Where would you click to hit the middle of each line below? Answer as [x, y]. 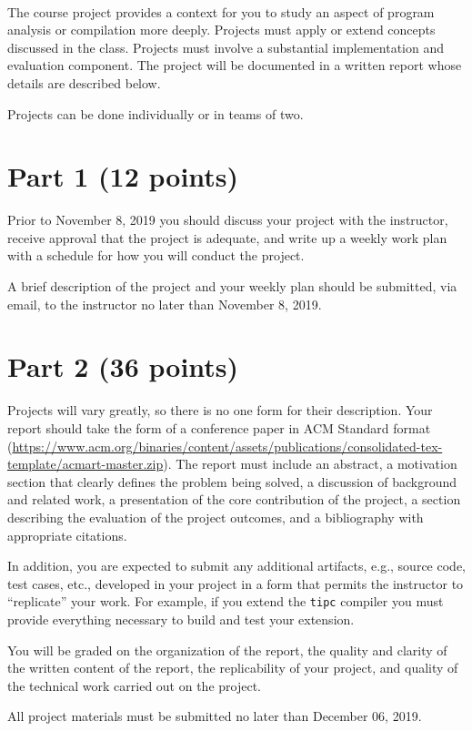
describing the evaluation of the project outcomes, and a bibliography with [216, 517]
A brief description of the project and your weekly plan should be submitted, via [232, 286]
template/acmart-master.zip [85, 464]
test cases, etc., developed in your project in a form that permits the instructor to [236, 583]
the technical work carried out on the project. [134, 685]
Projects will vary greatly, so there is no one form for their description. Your [220, 410]
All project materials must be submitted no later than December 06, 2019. [215, 716]
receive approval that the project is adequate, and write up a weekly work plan [227, 237]
